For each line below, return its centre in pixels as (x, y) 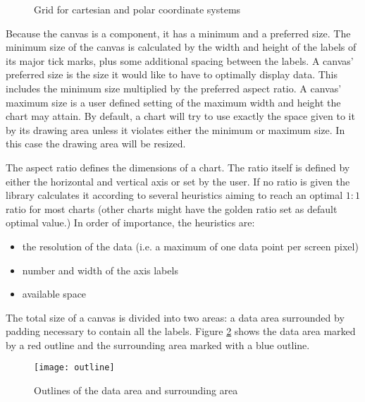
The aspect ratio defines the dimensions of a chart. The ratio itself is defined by (178, 167)
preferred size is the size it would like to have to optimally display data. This (172, 74)
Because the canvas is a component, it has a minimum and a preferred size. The (178, 33)
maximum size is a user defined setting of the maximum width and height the (173, 102)
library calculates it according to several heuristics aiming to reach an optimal (174, 195)
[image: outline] (74, 368)
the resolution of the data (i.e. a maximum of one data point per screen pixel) (190, 246)
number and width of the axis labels (100, 270)
